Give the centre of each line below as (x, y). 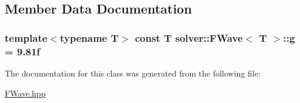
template (26, 37)
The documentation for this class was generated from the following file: (133, 73)
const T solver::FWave (189, 37)
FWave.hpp (25, 93)
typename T (89, 37)
